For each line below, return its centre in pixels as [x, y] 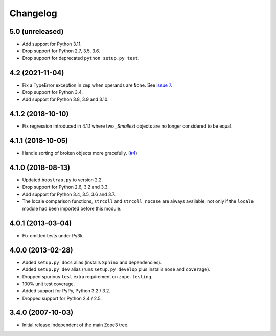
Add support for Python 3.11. [52, 44]
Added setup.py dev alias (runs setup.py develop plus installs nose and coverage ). [116, 269]
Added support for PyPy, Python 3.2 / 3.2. [66, 291]
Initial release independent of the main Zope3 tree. [75, 325]
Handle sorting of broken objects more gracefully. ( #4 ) [80, 153]
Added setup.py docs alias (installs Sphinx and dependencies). [92, 262]
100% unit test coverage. [49, 284]
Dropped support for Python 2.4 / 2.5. [62, 298]
